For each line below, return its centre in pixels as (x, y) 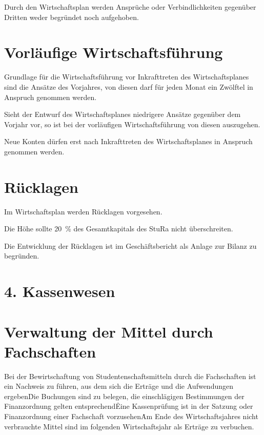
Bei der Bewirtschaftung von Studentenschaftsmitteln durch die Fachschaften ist (130, 376)
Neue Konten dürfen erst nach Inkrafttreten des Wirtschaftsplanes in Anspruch (128, 141)
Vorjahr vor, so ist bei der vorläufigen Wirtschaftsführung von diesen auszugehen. (132, 124)
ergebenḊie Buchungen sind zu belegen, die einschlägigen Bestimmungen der (124, 396)
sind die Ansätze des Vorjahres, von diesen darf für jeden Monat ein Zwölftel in (129, 86)
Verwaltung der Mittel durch (109, 331)
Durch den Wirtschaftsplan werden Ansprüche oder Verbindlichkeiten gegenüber (130, 7)
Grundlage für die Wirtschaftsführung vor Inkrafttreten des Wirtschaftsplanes (127, 77)
